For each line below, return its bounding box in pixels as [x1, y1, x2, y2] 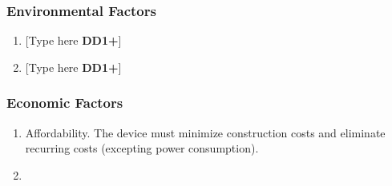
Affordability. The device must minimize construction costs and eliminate [25, 124, 386, 140]
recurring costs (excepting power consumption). [25, 140, 259, 156]
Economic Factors [6, 93, 123, 113]
